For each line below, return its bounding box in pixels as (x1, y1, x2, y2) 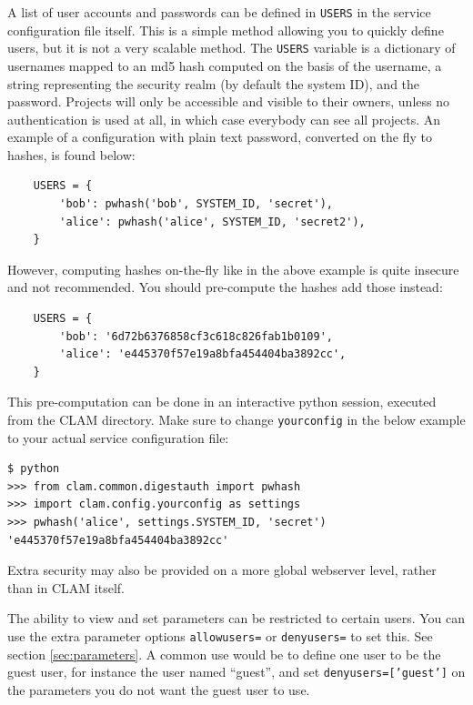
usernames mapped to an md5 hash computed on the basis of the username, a (7, 55, 442, 75)
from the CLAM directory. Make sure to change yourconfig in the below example (7, 410, 466, 428)
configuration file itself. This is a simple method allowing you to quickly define (7, 20, 444, 39)
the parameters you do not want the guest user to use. (7, 680, 310, 699)
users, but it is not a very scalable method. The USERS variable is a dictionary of (7, 38, 456, 57)
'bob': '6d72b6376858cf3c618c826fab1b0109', (59, 329, 333, 343)
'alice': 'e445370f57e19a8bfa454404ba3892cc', (59, 347, 347, 361)
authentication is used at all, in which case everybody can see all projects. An (7, 109, 441, 128)
